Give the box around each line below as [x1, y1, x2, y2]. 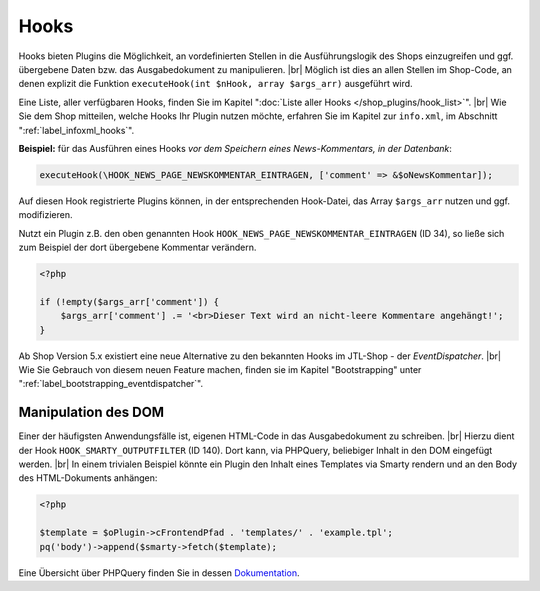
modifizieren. [18, 209, 73, 221]
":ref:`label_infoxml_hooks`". [18, 124, 135, 136]
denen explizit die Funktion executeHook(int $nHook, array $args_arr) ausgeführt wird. [18, 78, 414, 90]
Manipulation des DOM [18, 404, 165, 421]
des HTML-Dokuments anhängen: [18, 472, 158, 484]
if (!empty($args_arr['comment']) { [39, 296, 220, 307]
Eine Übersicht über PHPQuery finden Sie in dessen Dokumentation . [18, 566, 300, 579]
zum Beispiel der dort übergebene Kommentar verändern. [18, 241, 257, 254]
